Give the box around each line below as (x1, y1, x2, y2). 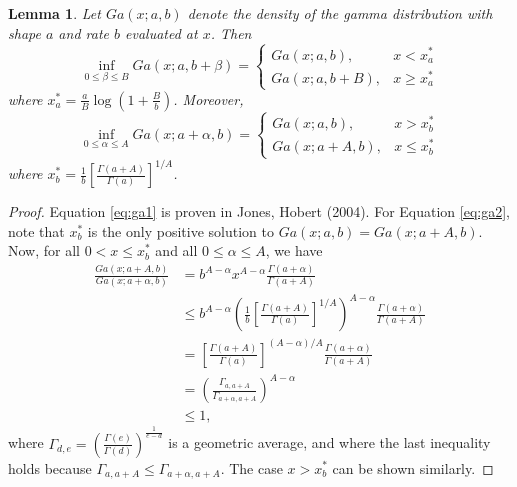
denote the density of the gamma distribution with (187, 3, 493, 23)
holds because (8, 457, 92, 478)
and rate (58, 22, 109, 43)
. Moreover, (173, 88, 244, 109)
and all (155, 240, 198, 261)
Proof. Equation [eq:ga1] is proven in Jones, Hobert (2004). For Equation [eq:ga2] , (8, 201, 510, 222)
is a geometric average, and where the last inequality (168, 432, 491, 453)
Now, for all (8, 240, 80, 261)
